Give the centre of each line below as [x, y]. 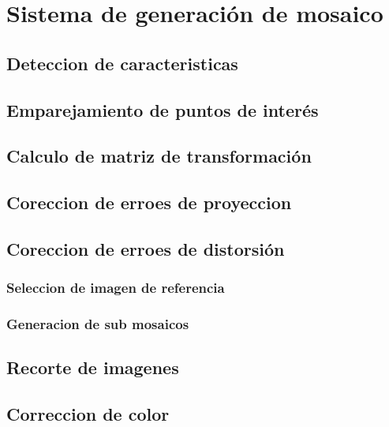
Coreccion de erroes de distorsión [146, 248]
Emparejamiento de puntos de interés [163, 109]
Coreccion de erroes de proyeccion [149, 202]
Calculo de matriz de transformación [159, 156]
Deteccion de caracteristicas [122, 63]
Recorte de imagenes [93, 367]
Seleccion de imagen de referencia [116, 288]
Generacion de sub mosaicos [98, 324]
